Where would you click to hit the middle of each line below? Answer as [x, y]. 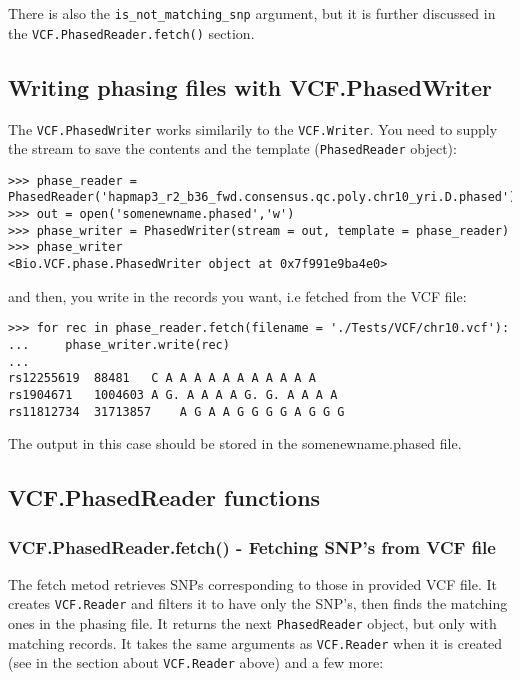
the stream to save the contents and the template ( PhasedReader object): [232, 148]
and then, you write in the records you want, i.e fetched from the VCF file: [237, 295]
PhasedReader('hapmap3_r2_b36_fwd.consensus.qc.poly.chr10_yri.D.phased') [262, 197]
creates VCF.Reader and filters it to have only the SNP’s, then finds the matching [258, 603]
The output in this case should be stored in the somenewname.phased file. [235, 443]
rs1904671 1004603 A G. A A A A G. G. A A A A [173, 394]
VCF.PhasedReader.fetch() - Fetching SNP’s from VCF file [252, 546]
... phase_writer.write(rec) [119, 345]
